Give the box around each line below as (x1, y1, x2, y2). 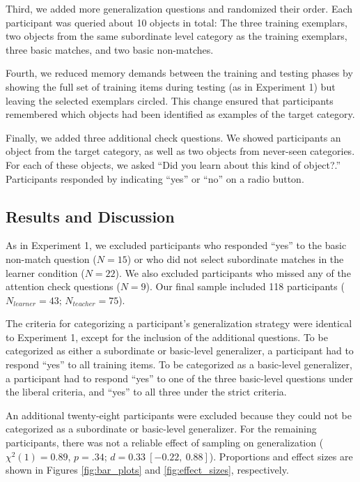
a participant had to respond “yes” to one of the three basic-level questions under (6, 370, 354, 385)
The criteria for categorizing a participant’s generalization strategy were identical (6, 316, 352, 331)
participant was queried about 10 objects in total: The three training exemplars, (6, 15, 347, 29)
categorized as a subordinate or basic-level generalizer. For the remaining (6, 421, 317, 436)
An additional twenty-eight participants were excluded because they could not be (6, 407, 352, 422)
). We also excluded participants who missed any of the (115, 265, 351, 280)
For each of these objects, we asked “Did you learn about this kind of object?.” (6, 157, 341, 172)
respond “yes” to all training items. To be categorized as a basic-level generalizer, (6, 357, 352, 372)
